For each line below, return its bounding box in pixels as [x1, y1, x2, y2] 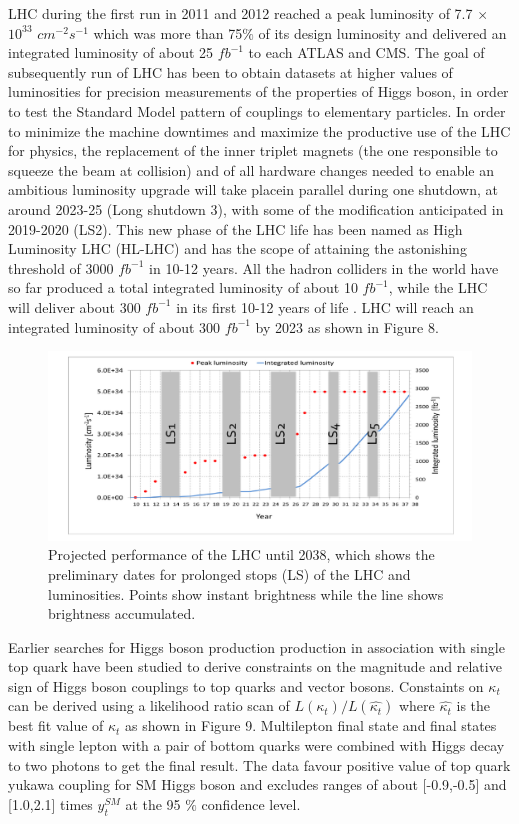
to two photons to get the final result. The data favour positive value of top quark [8, 754, 511, 775]
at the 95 [125, 793, 181, 814]
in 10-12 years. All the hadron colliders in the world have [149, 257, 499, 278]
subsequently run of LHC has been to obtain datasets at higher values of [8, 61, 453, 82]
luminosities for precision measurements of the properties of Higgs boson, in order [8, 81, 509, 102]
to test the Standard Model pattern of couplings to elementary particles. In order [8, 100, 506, 121]
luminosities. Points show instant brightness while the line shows [48, 583, 444, 604]
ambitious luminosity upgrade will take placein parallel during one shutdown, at [8, 179, 499, 200]
